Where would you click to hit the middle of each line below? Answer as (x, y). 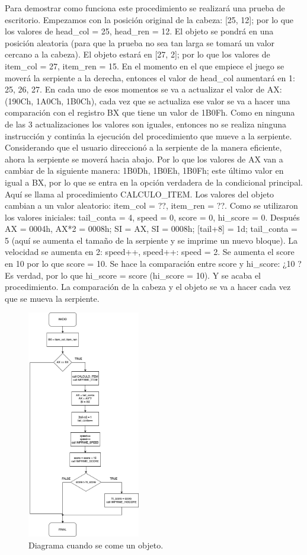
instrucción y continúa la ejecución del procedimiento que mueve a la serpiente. (148, 135)
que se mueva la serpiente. (52, 298)
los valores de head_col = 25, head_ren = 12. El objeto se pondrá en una (139, 31)
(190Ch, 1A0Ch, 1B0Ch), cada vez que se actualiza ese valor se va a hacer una (148, 101)
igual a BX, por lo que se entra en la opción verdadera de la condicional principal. (154, 182)
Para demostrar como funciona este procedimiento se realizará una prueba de (145, 8)
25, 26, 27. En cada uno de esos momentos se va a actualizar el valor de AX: (143, 89)
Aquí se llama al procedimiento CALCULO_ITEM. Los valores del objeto (140, 194)
